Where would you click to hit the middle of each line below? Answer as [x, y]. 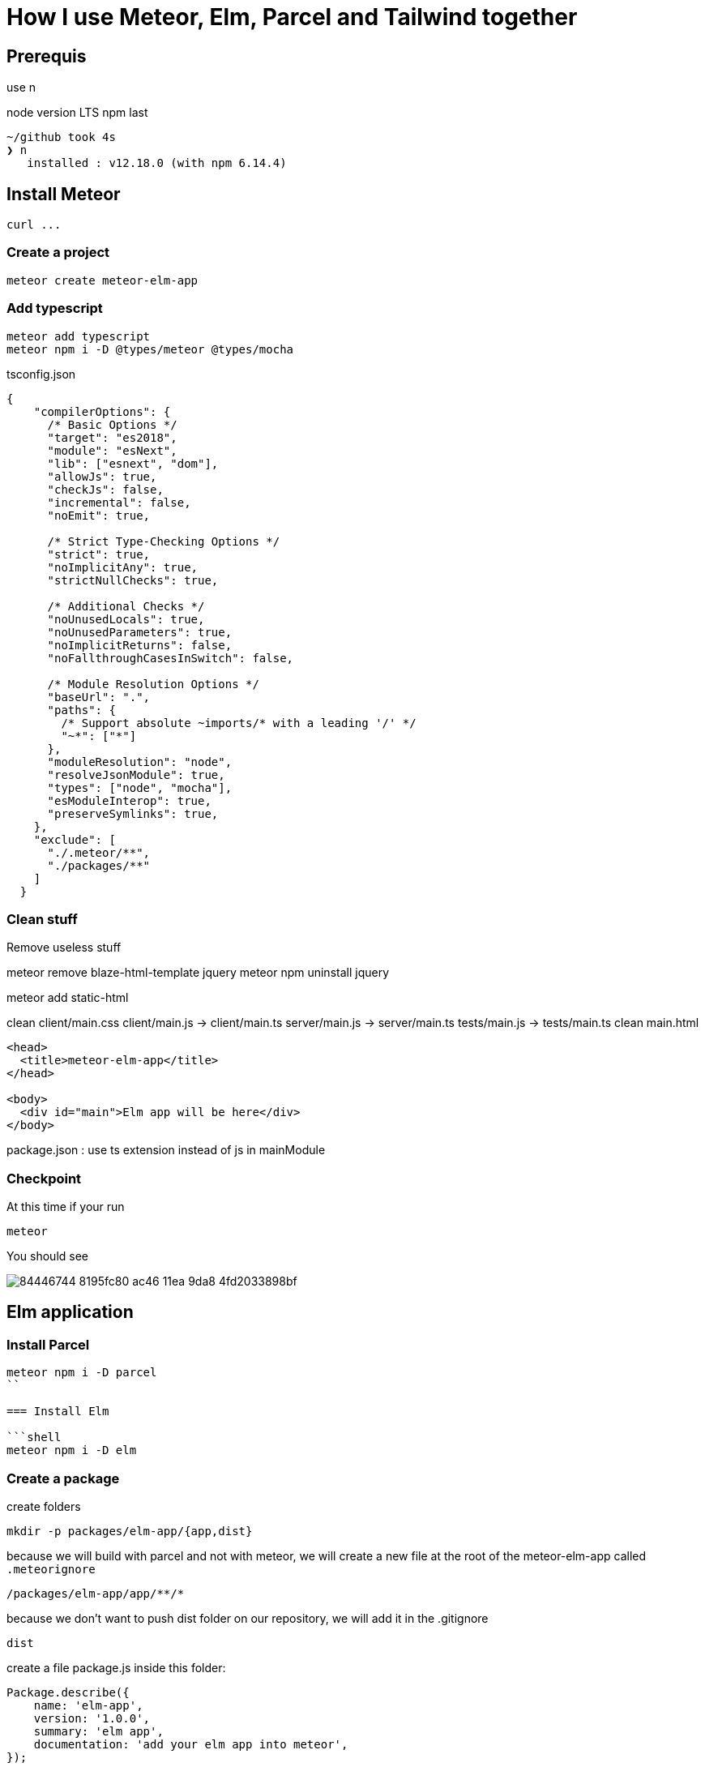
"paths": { [81, 710]
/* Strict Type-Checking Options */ [164, 541]
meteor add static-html [68, 998]
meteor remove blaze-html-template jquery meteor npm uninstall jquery [198, 973]
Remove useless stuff [64, 948]
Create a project [58, 252]
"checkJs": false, [105, 489]
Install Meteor [64, 194]
